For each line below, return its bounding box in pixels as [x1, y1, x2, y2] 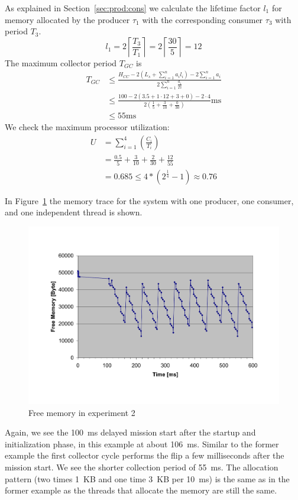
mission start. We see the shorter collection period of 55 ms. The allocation [5, 461, 278, 473]
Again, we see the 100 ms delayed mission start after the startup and [5, 426, 256, 438]
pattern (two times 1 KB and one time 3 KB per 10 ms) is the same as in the [5, 472, 290, 485]
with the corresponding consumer [142, 13, 263, 25]
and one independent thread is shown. [5, 206, 142, 218]
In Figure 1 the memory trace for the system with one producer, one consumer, [5, 194, 294, 207]
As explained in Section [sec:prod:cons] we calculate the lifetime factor [5, 2, 261, 14]
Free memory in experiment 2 [28, 406, 135, 418]
